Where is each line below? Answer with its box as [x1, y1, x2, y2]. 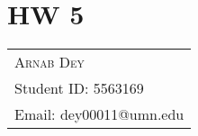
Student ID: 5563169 [14, 77, 144, 99]
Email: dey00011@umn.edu [14, 104, 184, 125]
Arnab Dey [14, 51, 85, 73]
